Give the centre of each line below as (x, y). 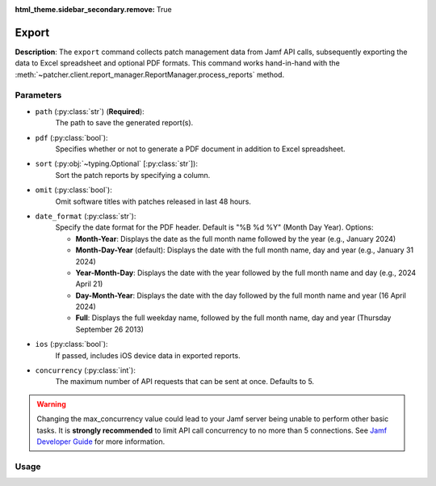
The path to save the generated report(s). (124, 123)
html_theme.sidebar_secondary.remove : (85, 9)
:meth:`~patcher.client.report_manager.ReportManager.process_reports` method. (150, 74)
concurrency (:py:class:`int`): (86, 370)
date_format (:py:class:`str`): (86, 216)
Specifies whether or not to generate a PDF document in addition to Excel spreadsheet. (201, 149)
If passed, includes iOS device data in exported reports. (148, 355)
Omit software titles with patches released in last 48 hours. (153, 201)
